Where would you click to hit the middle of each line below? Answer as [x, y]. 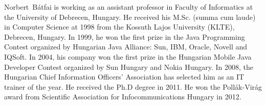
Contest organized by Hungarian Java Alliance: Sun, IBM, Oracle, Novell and [126, 47]
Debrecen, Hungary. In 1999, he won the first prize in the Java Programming [125, 36]
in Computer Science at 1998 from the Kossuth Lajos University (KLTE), [119, 27]
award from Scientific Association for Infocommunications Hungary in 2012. [123, 97]
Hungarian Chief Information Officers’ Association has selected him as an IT [124, 77]
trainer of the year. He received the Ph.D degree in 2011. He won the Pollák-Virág [133, 86]
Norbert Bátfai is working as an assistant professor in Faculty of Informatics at [129, 7]
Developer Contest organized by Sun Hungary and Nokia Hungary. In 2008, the [129, 67]
